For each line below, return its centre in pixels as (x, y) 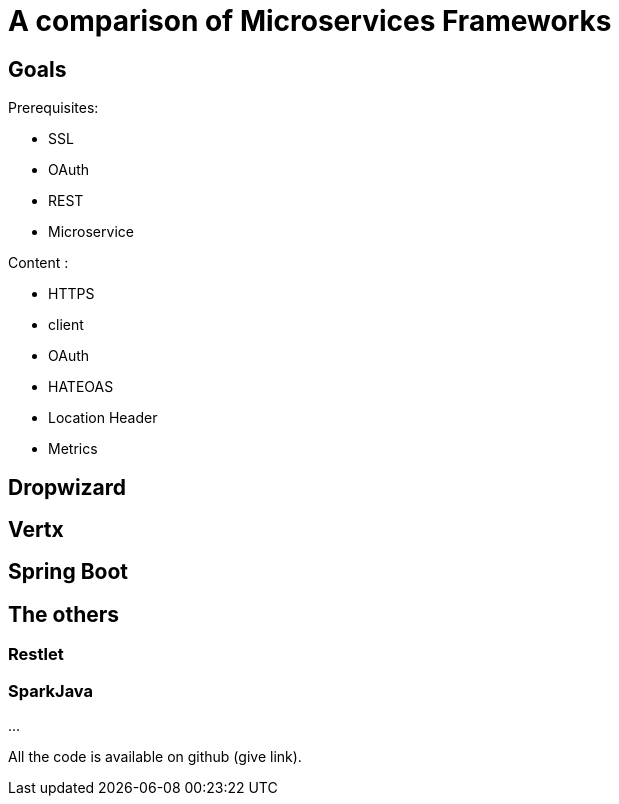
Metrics (73, 449)
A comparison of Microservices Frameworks (310, 21)
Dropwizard (67, 487)
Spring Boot (68, 572)
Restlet (36, 654)
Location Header (103, 418)
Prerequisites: (53, 108)
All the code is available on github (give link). (155, 757)
